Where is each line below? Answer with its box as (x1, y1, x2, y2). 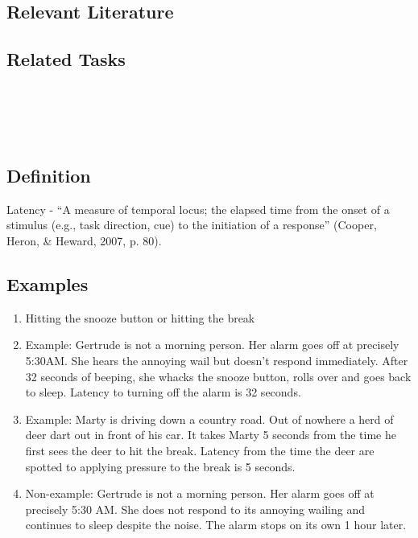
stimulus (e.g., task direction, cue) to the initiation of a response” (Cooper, (6, 216, 377, 233)
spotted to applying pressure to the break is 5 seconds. (25, 458, 296, 474)
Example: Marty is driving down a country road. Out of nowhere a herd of (25, 410, 394, 427)
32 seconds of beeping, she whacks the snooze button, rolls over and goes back (25, 368, 412, 384)
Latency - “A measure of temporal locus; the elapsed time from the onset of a (6, 200, 390, 217)
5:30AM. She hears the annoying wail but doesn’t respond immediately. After (25, 351, 408, 368)
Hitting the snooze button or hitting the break (25, 309, 255, 326)
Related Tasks (6, 47, 126, 72)
